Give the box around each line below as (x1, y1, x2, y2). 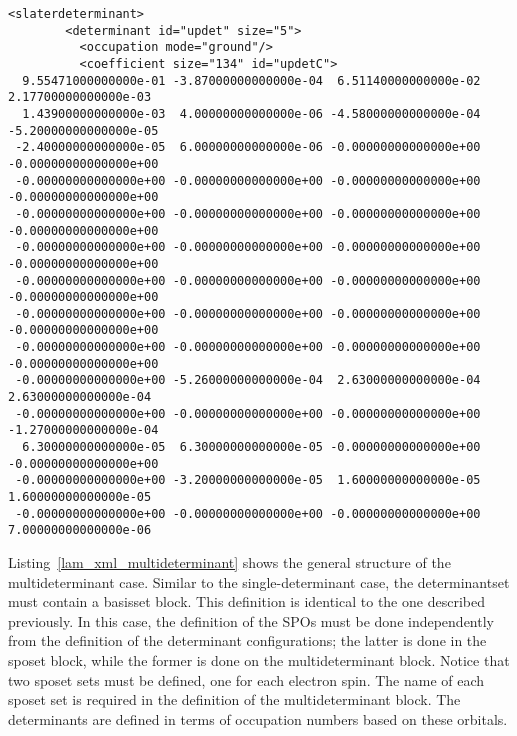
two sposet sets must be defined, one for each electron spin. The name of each (8, 669, 485, 690)
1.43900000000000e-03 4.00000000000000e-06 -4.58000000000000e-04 (22, 106, 481, 121)
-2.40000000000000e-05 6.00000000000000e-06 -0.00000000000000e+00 (15, 140, 481, 155)
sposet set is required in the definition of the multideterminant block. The (8, 689, 461, 710)
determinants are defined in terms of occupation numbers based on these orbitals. (8, 708, 508, 729)
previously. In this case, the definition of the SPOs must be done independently (8, 610, 494, 631)
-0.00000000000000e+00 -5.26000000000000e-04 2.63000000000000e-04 (15, 373, 481, 388)
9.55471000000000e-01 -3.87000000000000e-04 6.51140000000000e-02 (22, 73, 481, 88)
